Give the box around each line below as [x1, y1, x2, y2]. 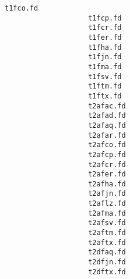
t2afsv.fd [88, 219, 126, 227]
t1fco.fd [5, 4, 38, 12]
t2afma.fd [88, 209, 126, 217]
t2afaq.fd [88, 121, 126, 130]
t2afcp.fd [88, 150, 126, 159]
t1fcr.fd [88, 23, 122, 32]
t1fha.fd [88, 43, 122, 52]
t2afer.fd [88, 170, 126, 179]
